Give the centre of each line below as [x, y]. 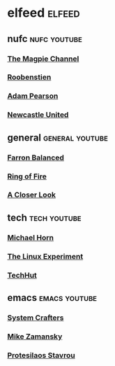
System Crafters [36, 318]
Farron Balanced [36, 157]
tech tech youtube [44, 217]
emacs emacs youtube [52, 298]
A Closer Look [31, 195]
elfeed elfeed [44, 13]
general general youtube [58, 138]
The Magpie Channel [43, 59]
